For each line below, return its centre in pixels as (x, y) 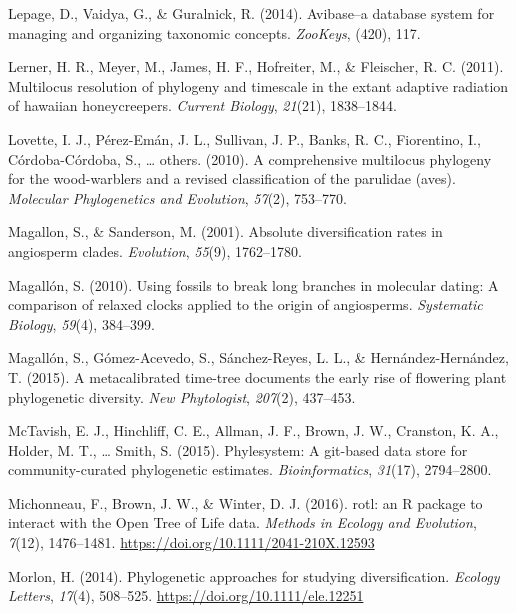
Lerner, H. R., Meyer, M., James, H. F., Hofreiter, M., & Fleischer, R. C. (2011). (256, 66)
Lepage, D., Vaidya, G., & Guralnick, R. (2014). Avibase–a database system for (251, 13)
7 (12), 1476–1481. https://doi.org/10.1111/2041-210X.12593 (191, 542)
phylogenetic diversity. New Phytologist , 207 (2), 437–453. (182, 396)
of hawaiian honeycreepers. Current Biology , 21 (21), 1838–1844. (202, 105)
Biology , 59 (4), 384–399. (81, 323)
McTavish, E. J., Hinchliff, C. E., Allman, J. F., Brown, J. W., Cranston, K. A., (253, 430)
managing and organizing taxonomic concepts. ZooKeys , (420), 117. (214, 32)
